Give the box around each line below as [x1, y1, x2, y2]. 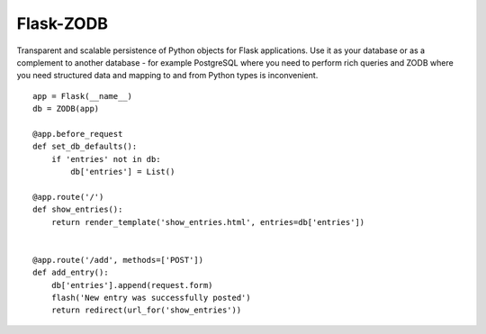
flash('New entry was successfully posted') [50, 293, 251, 302]
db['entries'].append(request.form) [50, 280, 213, 290]
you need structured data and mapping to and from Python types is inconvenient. [16, 70, 319, 81]
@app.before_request [32, 129, 123, 139]
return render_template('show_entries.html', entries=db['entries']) [50, 217, 365, 227]
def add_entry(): [32, 267, 109, 278]
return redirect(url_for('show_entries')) [50, 305, 242, 315]
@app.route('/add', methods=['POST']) [32, 255, 204, 265]
